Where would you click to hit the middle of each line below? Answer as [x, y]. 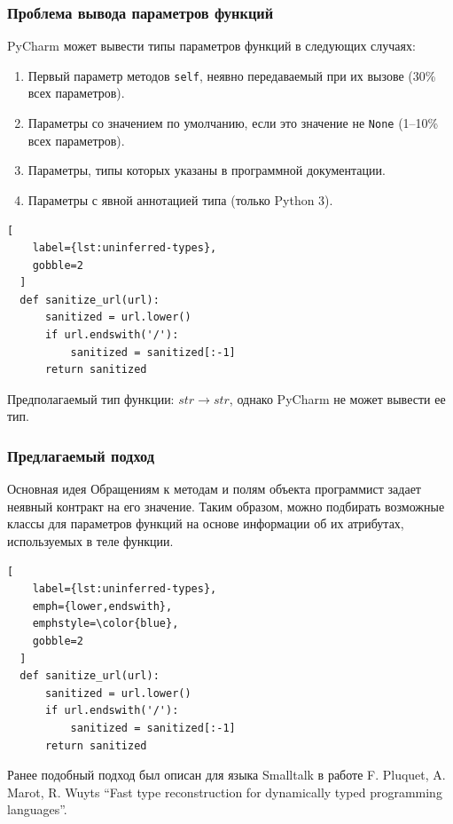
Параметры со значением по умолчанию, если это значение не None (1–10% [233, 123]
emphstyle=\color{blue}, [105, 624]
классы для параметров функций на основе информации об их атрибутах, [206, 523]
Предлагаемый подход [81, 455]
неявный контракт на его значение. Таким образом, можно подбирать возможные [226, 506]
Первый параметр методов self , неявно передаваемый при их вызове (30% [232, 75]
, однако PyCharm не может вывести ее [337, 398]
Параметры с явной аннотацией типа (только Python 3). [180, 199]
